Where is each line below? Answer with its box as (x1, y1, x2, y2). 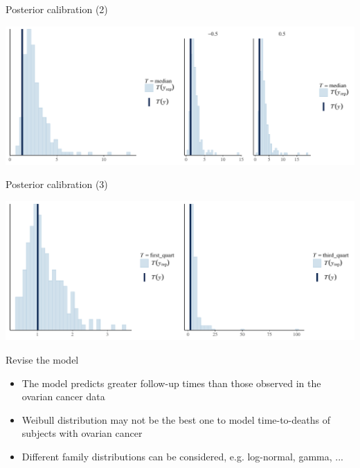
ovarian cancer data (21, 389, 105, 404)
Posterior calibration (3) (6, 177, 108, 191)
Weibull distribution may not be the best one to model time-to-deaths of (21, 412, 330, 427)
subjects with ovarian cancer (21, 426, 143, 440)
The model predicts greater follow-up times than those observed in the (21, 375, 321, 390)
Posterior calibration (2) (6, 2, 108, 16)
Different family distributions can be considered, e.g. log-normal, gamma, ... (21, 449, 343, 463)
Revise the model (6, 352, 79, 366)
